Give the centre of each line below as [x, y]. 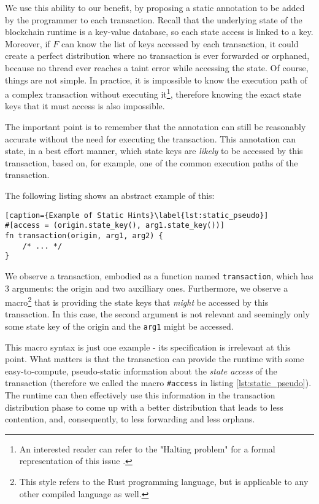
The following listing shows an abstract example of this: [110, 195]
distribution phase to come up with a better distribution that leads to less [144, 407]
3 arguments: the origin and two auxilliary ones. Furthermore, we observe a [147, 288]
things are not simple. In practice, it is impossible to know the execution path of [156, 79]
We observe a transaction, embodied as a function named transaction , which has [159, 275]
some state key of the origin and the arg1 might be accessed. [119, 326]
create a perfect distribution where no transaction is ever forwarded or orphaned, [157, 56]
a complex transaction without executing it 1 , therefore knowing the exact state [153, 93]
